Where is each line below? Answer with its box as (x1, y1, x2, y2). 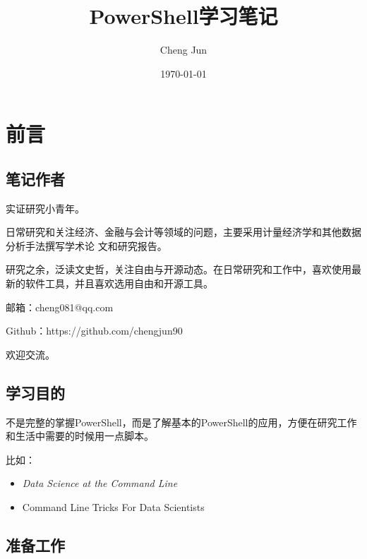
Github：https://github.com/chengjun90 (6, 323, 183, 338)
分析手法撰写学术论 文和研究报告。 (6, 238, 167, 253)
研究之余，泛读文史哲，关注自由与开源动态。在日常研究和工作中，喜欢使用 (6, 262, 351, 277)
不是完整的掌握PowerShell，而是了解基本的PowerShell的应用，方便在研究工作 (6, 414, 357, 429)
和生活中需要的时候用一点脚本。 (6, 428, 154, 443)
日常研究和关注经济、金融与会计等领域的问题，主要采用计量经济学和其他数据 (6, 224, 361, 239)
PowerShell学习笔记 (89, 1, 278, 30)
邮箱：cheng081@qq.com (6, 299, 114, 314)
